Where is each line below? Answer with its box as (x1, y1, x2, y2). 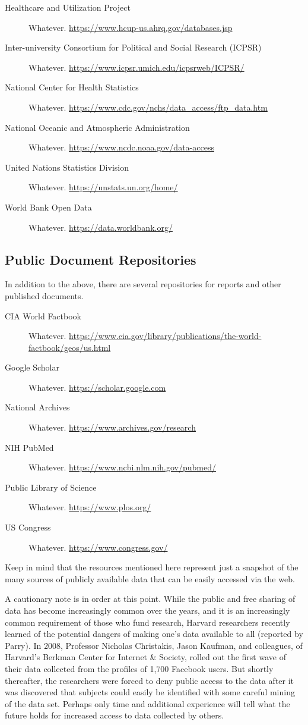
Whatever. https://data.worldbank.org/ (28, 221, 173, 233)
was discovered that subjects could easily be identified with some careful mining (5, 686, 295, 698)
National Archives (5, 401, 70, 413)
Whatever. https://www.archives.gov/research (28, 421, 196, 434)
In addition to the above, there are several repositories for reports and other (5, 278, 281, 290)
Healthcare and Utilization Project (5, 1, 131, 13)
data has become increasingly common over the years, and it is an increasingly (5, 604, 290, 617)
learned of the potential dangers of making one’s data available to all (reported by (5, 627, 303, 640)
